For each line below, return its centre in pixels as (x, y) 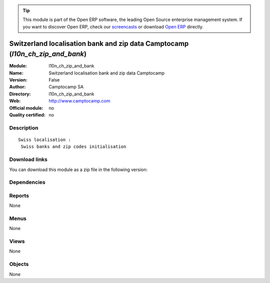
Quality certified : (27, 115)
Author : (17, 87)
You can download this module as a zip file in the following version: (78, 169)
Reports (19, 195)
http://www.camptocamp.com (79, 101)
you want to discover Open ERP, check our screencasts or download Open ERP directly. (113, 26)
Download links (28, 159)
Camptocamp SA (66, 87)
